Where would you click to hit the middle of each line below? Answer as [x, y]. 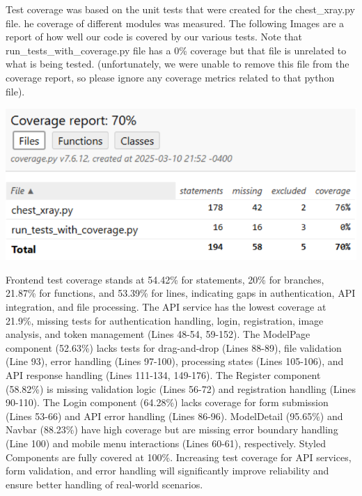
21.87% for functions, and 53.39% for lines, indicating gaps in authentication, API [181, 293]
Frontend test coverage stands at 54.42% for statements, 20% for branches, [165, 279]
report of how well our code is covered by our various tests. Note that [154, 37]
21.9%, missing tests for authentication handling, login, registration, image [165, 320]
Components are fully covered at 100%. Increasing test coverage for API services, [179, 457]
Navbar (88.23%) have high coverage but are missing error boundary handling [172, 429]
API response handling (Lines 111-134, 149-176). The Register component [163, 374]
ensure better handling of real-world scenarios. [104, 484]
